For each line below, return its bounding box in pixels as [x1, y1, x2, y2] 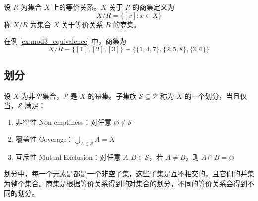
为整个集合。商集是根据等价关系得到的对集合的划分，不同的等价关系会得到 [4, 178, 247, 188]
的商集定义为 [132, 2, 175, 12]
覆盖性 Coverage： [15, 133, 74, 144]
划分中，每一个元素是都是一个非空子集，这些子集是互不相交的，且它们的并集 [4, 168, 254, 179]
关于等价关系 [61, 19, 103, 29]
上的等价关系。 [52, 2, 101, 12]
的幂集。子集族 [88, 90, 137, 100]
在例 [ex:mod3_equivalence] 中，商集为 [4, 36, 127, 46]
